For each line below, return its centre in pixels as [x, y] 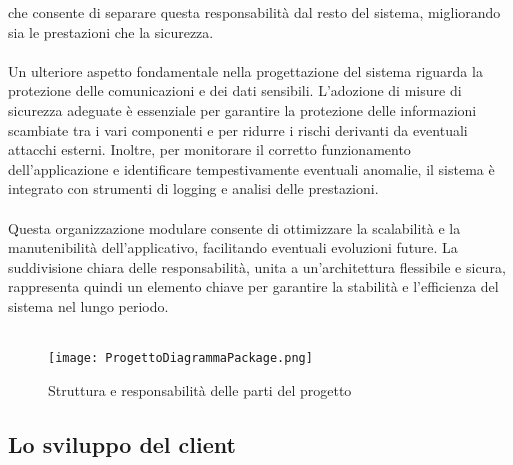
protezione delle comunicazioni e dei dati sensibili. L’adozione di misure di [235, 90]
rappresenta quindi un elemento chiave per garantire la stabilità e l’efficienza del [253, 286]
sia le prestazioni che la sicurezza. [111, 31]
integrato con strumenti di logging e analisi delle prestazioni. [193, 188]
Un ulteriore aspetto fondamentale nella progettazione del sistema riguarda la [245, 70]
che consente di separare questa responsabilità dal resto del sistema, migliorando [254, 12]
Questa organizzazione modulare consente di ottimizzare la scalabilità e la [234, 227]
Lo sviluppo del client [122, 443]
